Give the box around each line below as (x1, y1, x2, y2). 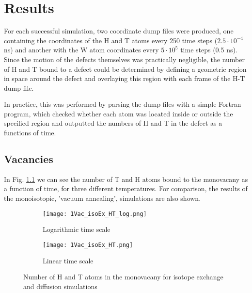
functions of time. (4, 128, 56, 138)
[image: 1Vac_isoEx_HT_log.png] (43, 210, 147, 217)
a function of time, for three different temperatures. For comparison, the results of (4, 183, 248, 194)
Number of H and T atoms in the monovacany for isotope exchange (23, 272, 223, 282)
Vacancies (4, 151, 53, 166)
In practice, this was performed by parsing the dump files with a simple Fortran (4, 99, 241, 109)
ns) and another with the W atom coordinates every (4, 45, 159, 55)
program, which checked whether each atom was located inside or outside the (4, 108, 233, 118)
